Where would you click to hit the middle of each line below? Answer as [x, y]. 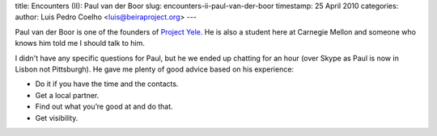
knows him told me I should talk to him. [80, 43]
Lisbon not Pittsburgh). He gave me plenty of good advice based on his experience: [155, 69]
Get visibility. [57, 117]
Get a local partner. [67, 95]
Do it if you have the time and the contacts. [107, 84]
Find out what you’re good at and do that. [104, 107]
